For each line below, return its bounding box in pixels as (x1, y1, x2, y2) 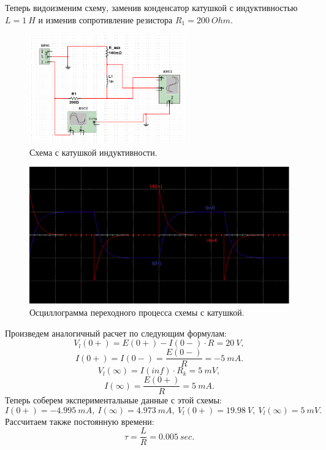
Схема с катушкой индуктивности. (29, 145, 157, 158)
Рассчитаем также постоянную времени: (5, 414, 154, 427)
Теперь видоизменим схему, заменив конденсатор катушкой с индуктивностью (5, 1, 298, 13)
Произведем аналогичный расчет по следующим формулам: (5, 326, 227, 339)
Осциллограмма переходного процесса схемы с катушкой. (29, 305, 245, 318)
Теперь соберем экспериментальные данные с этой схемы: (5, 394, 222, 406)
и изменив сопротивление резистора (38, 13, 173, 26)
